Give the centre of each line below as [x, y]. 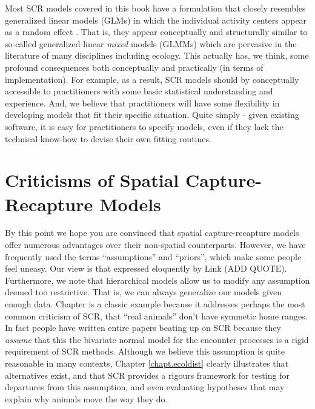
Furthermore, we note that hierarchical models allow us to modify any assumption [157, 280]
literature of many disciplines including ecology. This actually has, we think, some [157, 55]
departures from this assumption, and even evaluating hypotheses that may [145, 387]
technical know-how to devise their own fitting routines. [108, 138]
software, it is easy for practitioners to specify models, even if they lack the [144, 126]
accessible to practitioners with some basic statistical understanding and [139, 91]
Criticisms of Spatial [92, 180]
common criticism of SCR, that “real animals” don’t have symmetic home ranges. [156, 316]
